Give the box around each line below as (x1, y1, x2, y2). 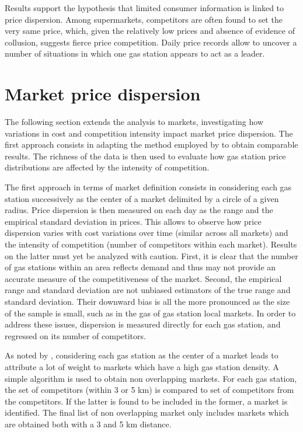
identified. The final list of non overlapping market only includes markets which (5, 406, 289, 419)
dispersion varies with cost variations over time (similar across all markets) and (5, 227, 288, 239)
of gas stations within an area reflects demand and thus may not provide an (5, 261, 276, 273)
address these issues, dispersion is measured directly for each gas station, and (5, 318, 281, 330)
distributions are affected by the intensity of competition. (5, 161, 210, 173)
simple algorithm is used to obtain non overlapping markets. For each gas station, (5, 372, 297, 384)
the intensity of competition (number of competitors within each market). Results (5, 238, 297, 250)
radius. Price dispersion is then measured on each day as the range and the (5, 204, 273, 216)
